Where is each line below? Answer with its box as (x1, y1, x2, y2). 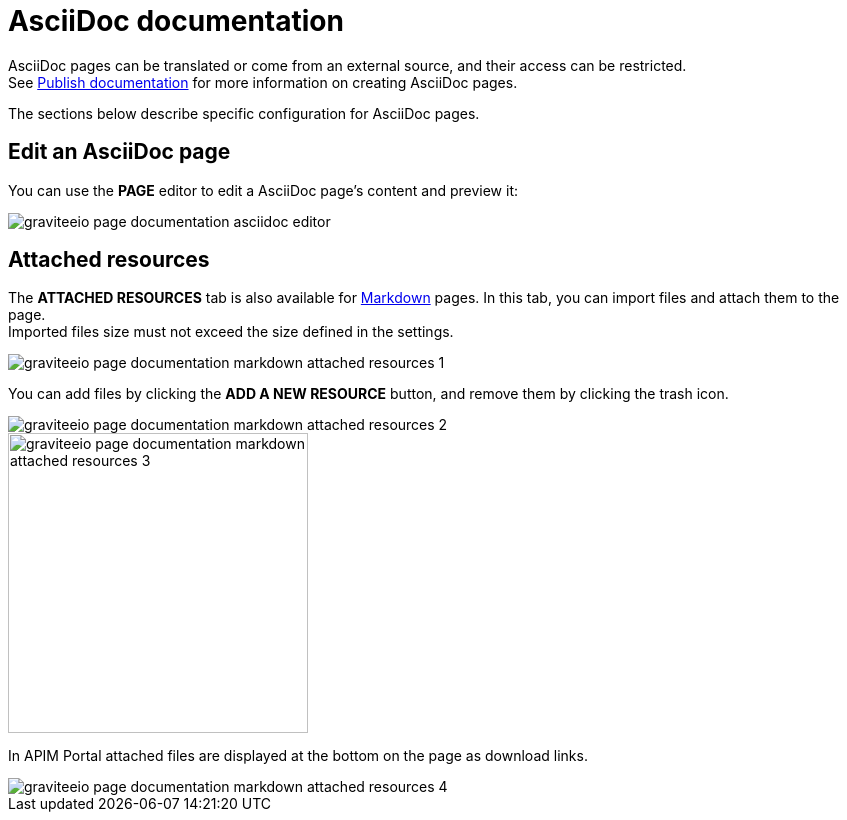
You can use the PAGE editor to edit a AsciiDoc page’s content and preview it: (8, 181, 519, 199)
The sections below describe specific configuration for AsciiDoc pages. (8, 104, 480, 122)
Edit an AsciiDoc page (8, 139, 231, 165)
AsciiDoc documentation (8, 4, 344, 38)
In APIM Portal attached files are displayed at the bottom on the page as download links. (8, 747, 588, 765)
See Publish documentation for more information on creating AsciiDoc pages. (8, 73, 518, 91)
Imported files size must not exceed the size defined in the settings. (8, 323, 454, 341)
